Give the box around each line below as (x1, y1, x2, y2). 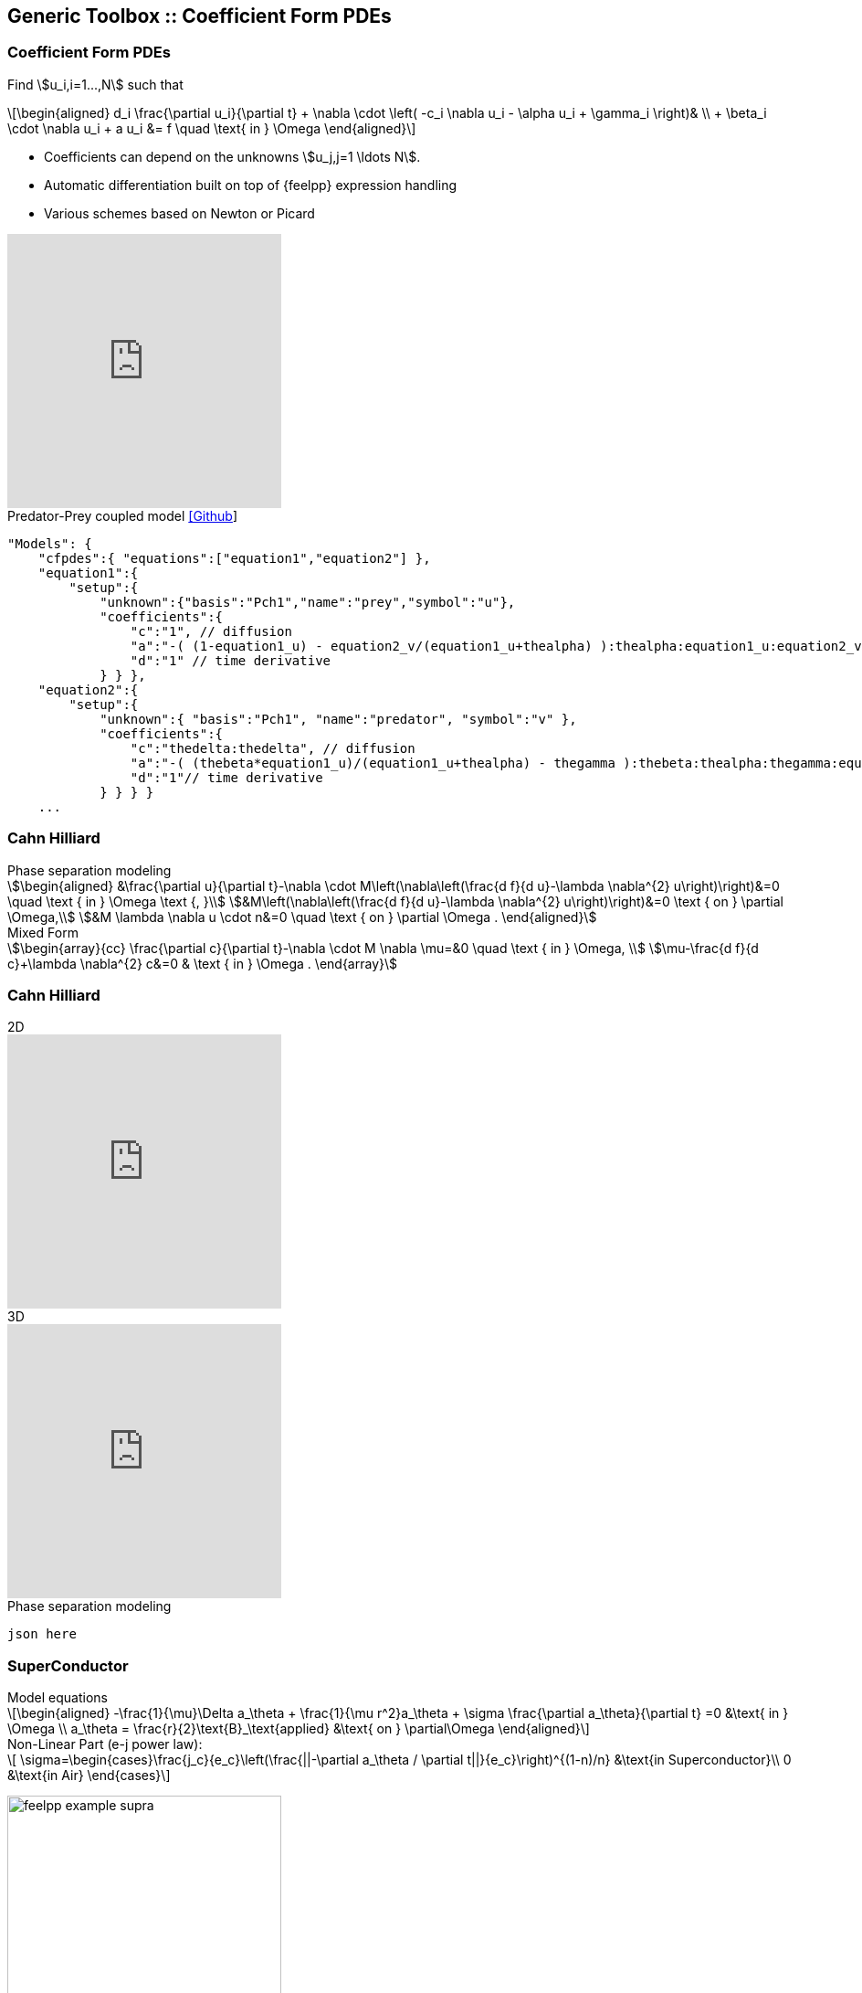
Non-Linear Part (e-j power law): (7, 1736, 203, 1753)
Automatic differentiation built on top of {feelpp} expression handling (44, 176, 457, 193)
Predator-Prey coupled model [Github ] (7, 507, 238, 524)
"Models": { (7, 535, 92, 551)
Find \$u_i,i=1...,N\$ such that (7, 76, 184, 92)
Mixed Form (7, 924, 79, 940)
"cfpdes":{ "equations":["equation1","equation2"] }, (37, 550, 431, 566)
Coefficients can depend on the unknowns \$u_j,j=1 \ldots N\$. (44, 148, 421, 164)
